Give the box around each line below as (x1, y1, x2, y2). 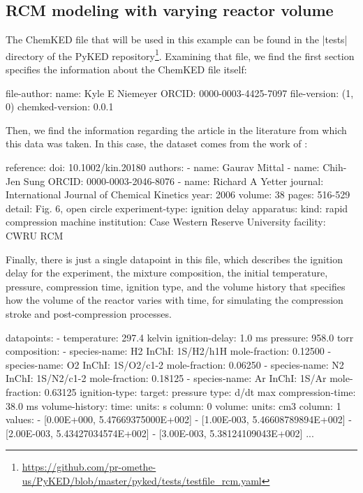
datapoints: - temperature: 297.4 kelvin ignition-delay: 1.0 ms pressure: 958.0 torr (6, 330, 354, 344)
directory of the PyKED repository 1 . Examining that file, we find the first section (6, 46, 355, 63)
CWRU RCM (6, 228, 64, 242)
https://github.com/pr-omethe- (22, 459, 156, 474)
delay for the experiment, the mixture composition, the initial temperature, (6, 265, 328, 280)
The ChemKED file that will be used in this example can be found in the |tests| (6, 32, 348, 47)
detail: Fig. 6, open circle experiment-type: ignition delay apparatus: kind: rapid (6, 200, 348, 215)
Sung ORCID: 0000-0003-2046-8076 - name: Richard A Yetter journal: (23, 173, 324, 188)
